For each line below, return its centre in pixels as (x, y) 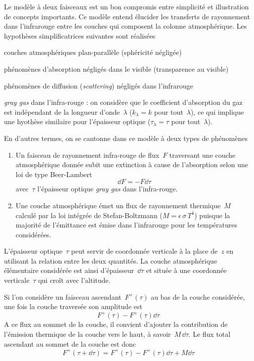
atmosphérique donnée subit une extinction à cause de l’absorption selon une (132, 164)
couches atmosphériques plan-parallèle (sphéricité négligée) (93, 52)
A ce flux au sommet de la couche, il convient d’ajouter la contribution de (116, 324)
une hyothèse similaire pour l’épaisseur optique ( (77, 121)
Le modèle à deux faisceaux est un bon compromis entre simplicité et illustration (127, 6)
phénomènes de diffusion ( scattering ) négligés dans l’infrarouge (99, 85)
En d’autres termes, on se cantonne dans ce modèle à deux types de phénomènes (126, 138)
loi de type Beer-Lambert (54, 174)
